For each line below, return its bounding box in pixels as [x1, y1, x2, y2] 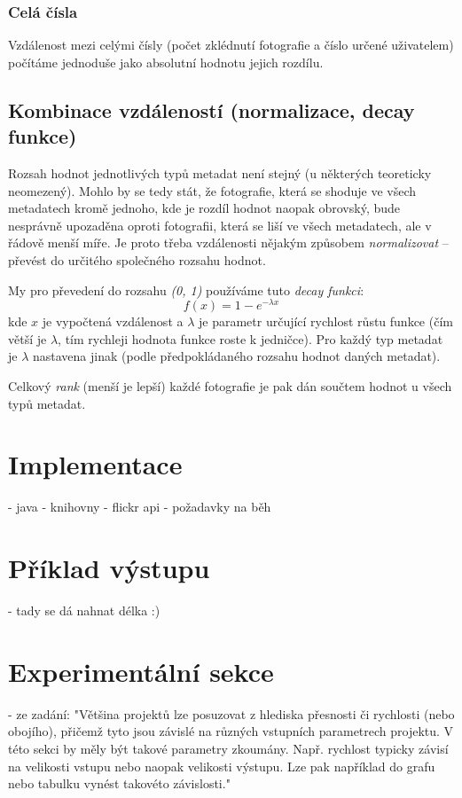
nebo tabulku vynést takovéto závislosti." [8, 774, 231, 793]
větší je [8, 329, 47, 348]
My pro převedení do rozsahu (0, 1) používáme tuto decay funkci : [8, 280, 364, 299]
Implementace [8, 446, 183, 482]
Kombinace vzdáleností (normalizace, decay [8, 96, 415, 123]
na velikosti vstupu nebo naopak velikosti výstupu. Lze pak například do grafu [8, 756, 435, 775]
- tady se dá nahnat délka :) [8, 601, 161, 620]
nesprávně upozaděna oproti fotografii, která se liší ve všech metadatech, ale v [8, 215, 432, 234]
